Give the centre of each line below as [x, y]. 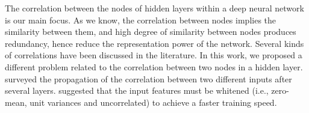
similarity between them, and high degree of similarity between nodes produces [151, 32]
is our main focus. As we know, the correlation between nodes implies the [141, 20]
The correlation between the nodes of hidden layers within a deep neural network [154, 8]
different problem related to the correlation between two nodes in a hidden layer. [154, 66]
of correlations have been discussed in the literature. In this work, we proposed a [154, 55]
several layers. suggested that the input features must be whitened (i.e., [137, 90]
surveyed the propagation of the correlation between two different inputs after [148, 78]
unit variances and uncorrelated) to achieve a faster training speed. [153, 102]
